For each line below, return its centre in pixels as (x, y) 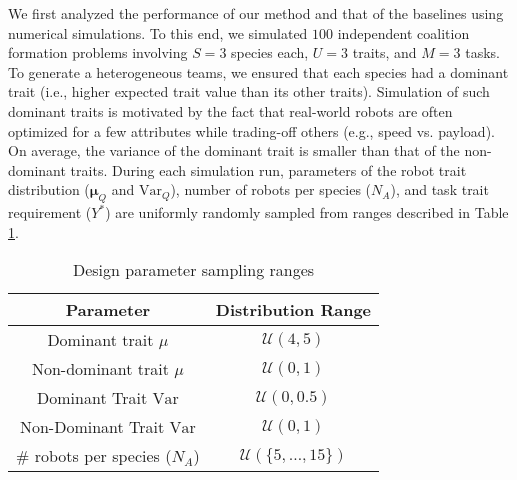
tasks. (482, 52)
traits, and (384, 52)
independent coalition (403, 32)
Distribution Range (293, 310)
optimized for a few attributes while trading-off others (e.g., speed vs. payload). (251, 130)
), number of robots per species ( (271, 189)
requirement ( (50, 212)
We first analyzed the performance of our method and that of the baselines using (256, 13)
